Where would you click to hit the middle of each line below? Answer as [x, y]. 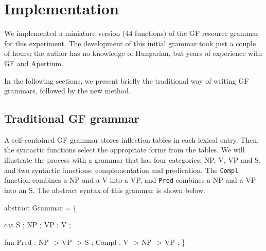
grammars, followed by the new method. [67, 91]
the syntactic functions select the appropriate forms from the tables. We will [125, 150]
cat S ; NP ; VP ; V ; [38, 225]
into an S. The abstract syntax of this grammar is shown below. [105, 190]
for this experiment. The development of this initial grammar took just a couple [130, 43]
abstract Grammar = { [41, 207]
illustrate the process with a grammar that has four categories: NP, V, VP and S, [132, 160]
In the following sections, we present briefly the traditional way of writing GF [127, 80]
